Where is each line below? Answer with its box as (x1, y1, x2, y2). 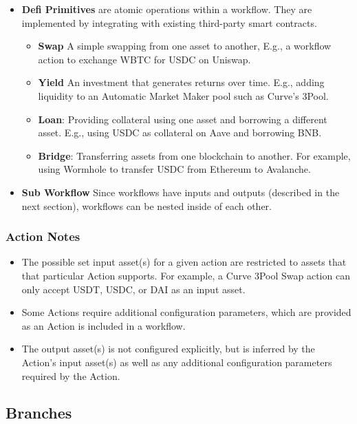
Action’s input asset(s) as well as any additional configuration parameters (21, 354, 332, 369)
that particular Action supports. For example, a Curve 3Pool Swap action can (21, 268, 350, 282)
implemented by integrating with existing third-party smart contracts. (21, 15, 317, 30)
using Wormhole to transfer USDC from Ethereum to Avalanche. (38, 162, 311, 176)
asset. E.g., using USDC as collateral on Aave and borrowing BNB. (38, 125, 322, 140)
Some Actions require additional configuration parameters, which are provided (21, 305, 351, 319)
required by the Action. (21, 368, 120, 383)
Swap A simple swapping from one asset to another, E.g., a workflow (38, 39, 332, 53)
